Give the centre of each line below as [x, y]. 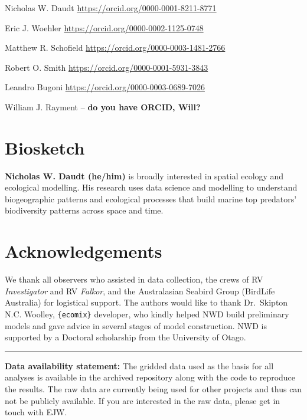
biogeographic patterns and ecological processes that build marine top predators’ [151, 198]
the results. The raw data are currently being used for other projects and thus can [153, 389]
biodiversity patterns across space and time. [84, 210]
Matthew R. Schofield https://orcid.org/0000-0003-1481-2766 [115, 47]
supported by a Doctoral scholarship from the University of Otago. [125, 337]
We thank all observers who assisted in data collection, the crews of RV [134, 279]
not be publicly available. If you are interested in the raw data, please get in [143, 400]
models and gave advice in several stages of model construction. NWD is [136, 325]
